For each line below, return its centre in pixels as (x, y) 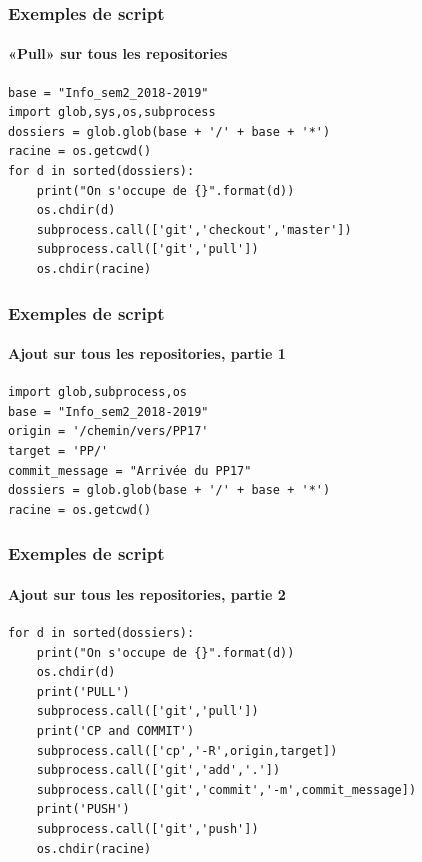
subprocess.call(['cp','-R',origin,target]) (187, 750)
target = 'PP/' (58, 451)
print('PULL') (83, 691)
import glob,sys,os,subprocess (112, 112)
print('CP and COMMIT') (115, 730)
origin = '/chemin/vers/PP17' (108, 431)
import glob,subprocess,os (97, 392)
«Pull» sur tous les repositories (118, 53)
